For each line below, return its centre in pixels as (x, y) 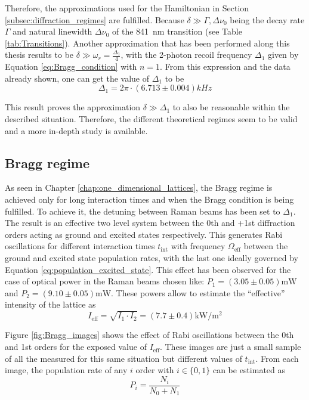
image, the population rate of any (66, 370)
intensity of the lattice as (50, 304)
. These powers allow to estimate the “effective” (198, 292)
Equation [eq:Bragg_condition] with (71, 66)
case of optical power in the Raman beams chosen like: (105, 281)
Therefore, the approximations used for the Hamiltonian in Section (127, 8)
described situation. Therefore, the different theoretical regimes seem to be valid (151, 118)
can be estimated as (249, 370)
